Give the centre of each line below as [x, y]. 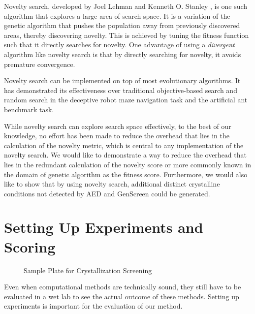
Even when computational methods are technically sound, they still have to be [123, 287]
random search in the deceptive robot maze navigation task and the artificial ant [126, 100]
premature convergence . [40, 64]
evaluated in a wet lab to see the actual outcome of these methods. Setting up [122, 296]
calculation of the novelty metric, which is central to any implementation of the [124, 145]
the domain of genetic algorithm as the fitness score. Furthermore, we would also [126, 174]
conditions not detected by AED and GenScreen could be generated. [107, 193]
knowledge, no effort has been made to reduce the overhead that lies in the [117, 136]
